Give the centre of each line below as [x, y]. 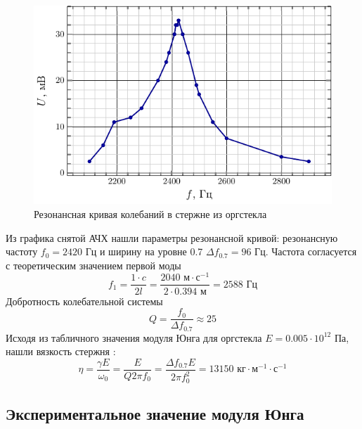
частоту [22, 251]
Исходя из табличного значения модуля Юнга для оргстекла [134, 337]
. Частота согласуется [311, 251]
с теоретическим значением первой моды [93, 265]
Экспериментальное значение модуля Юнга [155, 414]
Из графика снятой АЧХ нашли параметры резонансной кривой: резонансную [172, 237]
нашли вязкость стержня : [61, 351]
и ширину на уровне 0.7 [151, 251]
